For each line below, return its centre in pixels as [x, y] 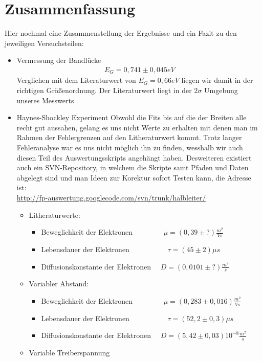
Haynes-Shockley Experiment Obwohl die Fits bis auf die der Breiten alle [132, 117]
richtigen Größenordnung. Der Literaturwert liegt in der [104, 90]
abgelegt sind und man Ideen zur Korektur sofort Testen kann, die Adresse [134, 177]
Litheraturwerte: [54, 215]
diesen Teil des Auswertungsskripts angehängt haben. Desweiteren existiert [134, 157]
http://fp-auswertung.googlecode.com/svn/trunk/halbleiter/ [111, 197]
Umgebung [221, 90]
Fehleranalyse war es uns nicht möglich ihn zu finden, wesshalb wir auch [130, 147]
